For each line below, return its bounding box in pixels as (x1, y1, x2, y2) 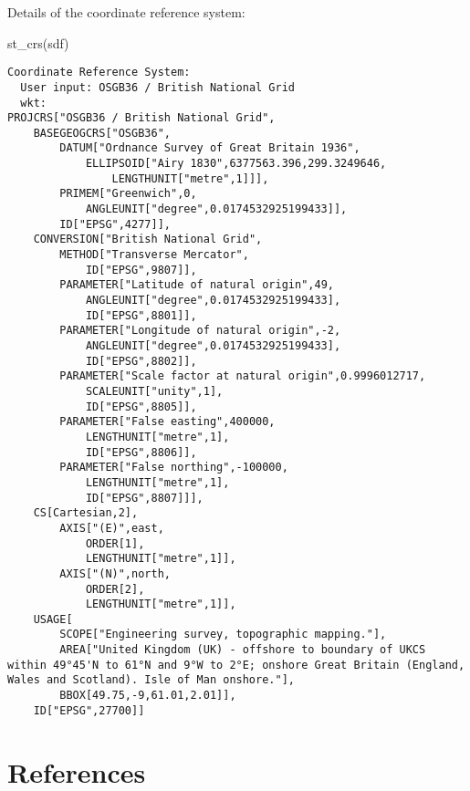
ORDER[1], (85, 536, 145, 550)
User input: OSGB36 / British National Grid (20, 80, 295, 94)
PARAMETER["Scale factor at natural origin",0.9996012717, (59, 369, 426, 383)
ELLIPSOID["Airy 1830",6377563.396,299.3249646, (85, 157, 387, 171)
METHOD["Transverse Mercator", (59, 248, 249, 262)
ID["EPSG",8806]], (85, 445, 197, 459)
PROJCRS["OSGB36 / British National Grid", (7, 111, 276, 125)
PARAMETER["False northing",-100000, (59, 461, 288, 474)
